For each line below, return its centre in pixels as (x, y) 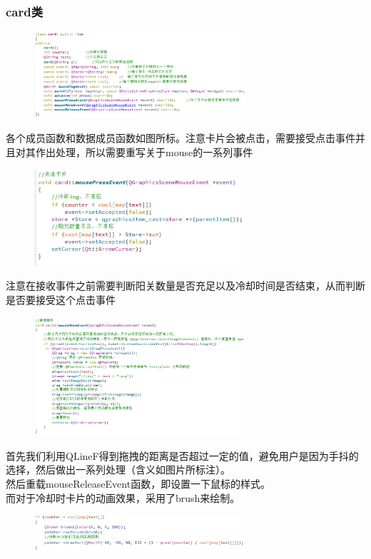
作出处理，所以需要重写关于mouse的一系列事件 (144, 152)
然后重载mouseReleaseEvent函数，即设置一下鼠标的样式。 (138, 484)
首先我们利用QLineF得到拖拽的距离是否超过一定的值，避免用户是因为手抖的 (182, 455)
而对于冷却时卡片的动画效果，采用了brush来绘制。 (123, 497)
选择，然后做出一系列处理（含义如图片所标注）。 (118, 470)
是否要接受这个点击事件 (61, 300)
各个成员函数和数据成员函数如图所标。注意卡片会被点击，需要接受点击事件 (181, 137)
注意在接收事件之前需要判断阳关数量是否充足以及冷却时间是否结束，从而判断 (185, 286)
